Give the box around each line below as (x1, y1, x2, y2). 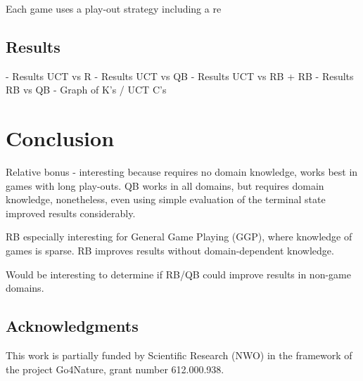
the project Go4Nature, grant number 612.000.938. (6, 361, 224, 376)
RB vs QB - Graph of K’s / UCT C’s (6, 82, 167, 97)
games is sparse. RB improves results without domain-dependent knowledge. (6, 243, 334, 258)
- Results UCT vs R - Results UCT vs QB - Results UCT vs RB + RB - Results (6, 68, 354, 83)
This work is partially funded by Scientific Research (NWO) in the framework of (6, 348, 352, 363)
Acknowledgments (6, 315, 139, 337)
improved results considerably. (6, 205, 136, 220)
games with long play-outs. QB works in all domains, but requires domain (6, 178, 324, 193)
